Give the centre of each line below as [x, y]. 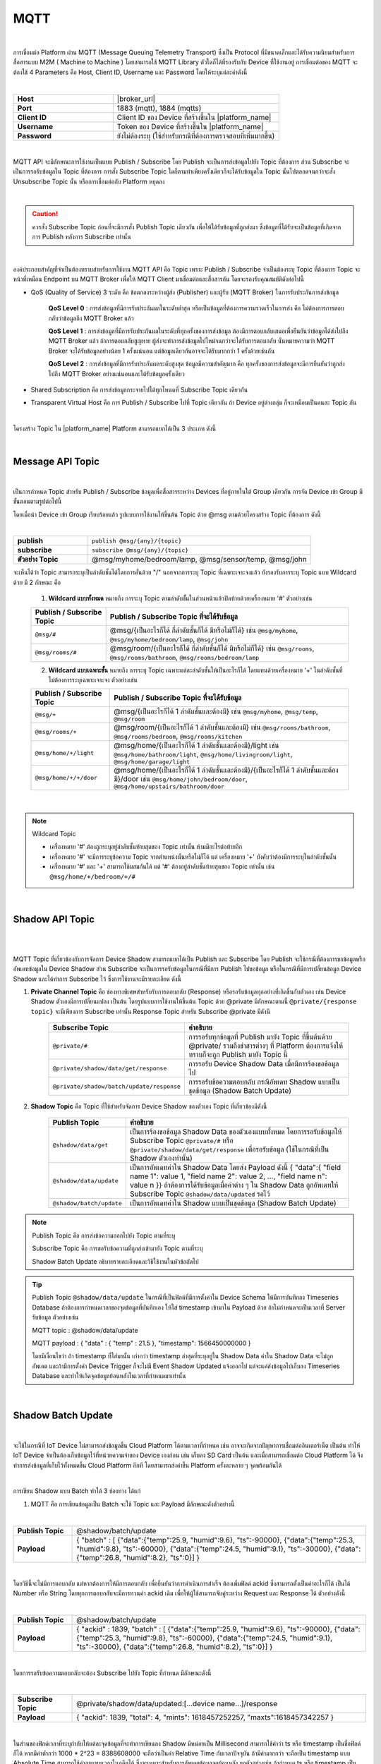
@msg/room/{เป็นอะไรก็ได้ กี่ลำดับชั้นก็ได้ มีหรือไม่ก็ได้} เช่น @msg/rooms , [212, 648]
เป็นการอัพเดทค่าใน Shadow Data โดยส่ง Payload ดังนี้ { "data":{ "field [235, 1168]
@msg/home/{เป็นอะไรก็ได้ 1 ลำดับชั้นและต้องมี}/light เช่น [196, 746]
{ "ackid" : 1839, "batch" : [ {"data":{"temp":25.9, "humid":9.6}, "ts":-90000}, [205, 1629]
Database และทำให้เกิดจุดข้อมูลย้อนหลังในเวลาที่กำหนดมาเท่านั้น [109, 1376]
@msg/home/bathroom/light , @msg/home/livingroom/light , [203, 754]
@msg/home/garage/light [152, 762]
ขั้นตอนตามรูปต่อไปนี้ [37, 502]
